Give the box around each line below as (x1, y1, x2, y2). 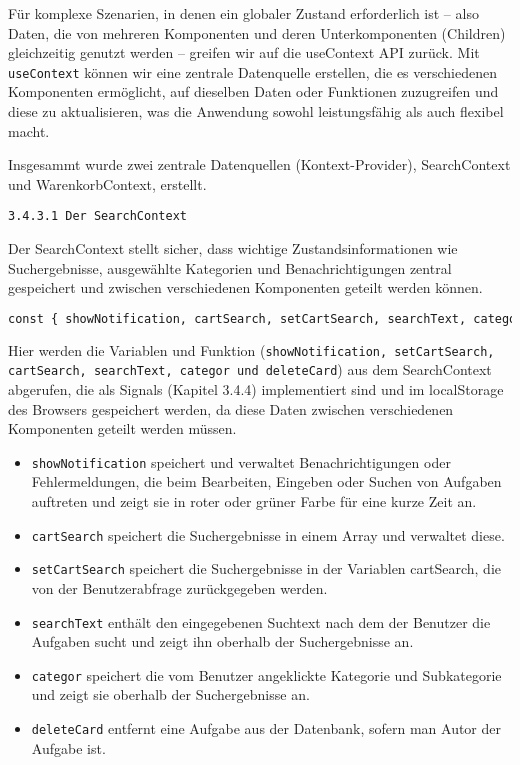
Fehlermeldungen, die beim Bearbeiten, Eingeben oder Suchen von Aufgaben (31, 471, 502, 492)
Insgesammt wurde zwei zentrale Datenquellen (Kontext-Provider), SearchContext (8, 154, 511, 175)
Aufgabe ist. (31, 737, 106, 758)
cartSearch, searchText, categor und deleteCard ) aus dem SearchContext (8, 359, 492, 380)
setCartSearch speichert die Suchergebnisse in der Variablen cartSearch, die (31, 558, 502, 579)
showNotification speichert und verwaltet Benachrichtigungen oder (31, 451, 451, 472)
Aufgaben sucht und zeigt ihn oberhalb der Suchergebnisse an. (31, 631, 414, 652)
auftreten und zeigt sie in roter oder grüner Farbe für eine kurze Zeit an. (31, 491, 477, 512)
